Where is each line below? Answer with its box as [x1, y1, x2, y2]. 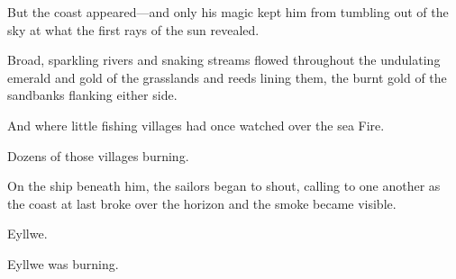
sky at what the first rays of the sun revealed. [7, 20, 260, 39]
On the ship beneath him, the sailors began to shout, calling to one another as [7, 176, 441, 195]
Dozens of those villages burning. [7, 146, 189, 165]
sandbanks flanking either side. [7, 85, 178, 104]
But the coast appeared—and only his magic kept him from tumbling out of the [7, 3, 449, 21]
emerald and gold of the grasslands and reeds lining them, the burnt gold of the [7, 67, 447, 86]
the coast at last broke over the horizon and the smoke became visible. [7, 193, 397, 212]
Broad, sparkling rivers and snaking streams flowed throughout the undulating [7, 50, 441, 69]
